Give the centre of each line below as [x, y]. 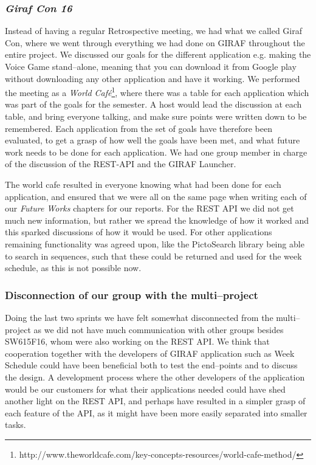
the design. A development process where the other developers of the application [155, 377]
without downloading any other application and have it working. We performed [153, 78]
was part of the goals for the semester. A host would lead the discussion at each [153, 104]
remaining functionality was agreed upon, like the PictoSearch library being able [155, 243]
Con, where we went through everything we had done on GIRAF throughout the [155, 42]
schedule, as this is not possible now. [73, 268]
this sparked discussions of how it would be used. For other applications [139, 232]
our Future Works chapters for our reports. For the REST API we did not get [149, 208]
